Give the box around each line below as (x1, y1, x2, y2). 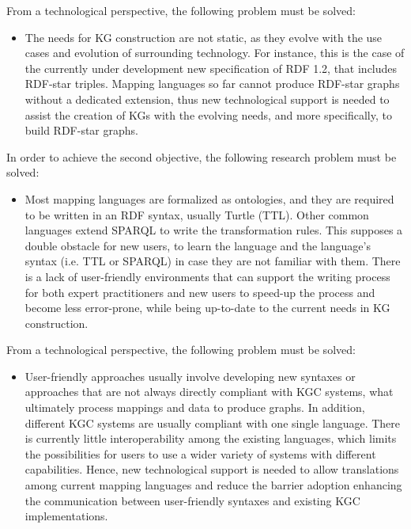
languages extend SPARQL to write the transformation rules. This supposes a (25, 222, 403, 238)
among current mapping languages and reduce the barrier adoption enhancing (25, 477, 402, 493)
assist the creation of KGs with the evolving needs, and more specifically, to (25, 106, 392, 123)
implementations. (25, 508, 108, 524)
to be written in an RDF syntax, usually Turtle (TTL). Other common (25, 206, 369, 223)
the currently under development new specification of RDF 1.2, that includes (25, 59, 398, 76)
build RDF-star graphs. (25, 122, 138, 139)
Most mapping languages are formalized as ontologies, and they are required (25, 190, 394, 207)
